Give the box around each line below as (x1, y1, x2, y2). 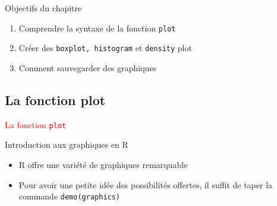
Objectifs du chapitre (5, 2, 82, 14)
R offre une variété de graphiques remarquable (18, 158, 188, 170)
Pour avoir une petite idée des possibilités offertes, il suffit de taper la (18, 178, 273, 191)
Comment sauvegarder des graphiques (18, 61, 157, 74)
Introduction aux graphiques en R (5, 138, 128, 151)
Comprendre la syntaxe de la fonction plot (18, 21, 176, 34)
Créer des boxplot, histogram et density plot (18, 42, 192, 54)
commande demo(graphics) (18, 190, 121, 202)
